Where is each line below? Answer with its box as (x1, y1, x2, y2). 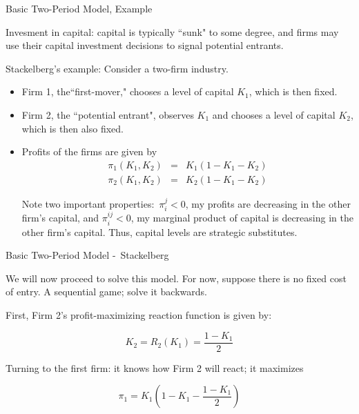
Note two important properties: (21, 196, 155, 210)
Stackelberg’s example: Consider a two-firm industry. (6, 61, 229, 75)
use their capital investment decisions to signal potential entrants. (6, 38, 284, 52)
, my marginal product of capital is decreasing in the (130, 210, 353, 225)
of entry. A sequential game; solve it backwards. (6, 284, 207, 299)
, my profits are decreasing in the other (185, 196, 351, 210)
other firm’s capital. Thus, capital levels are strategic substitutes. (21, 224, 298, 239)
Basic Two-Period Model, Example (6, 1, 153, 15)
